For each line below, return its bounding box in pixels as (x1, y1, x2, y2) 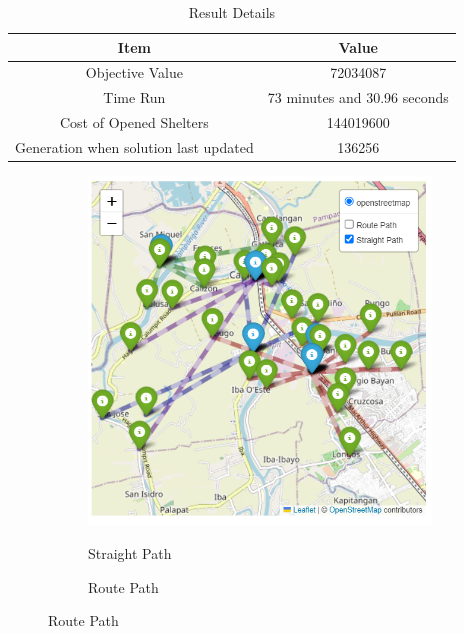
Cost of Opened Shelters (59, 112, 209, 133)
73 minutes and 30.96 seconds (267, 87, 449, 108)
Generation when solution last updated (15, 136, 254, 157)
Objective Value (85, 62, 183, 83)
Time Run (103, 87, 166, 108)
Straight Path (88, 543, 172, 563)
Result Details (188, 2, 276, 22)
